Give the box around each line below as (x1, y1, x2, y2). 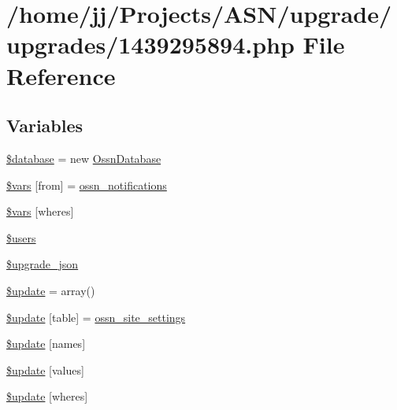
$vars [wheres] (6, 203, 74, 220)
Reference (6, 59, 116, 91)
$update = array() (6, 282, 95, 298)
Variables (6, 113, 83, 138)
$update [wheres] (6, 388, 88, 404)
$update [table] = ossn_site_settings (6, 308, 186, 325)
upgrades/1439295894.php (6, 28, 295, 61)
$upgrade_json (6, 256, 79, 272)
